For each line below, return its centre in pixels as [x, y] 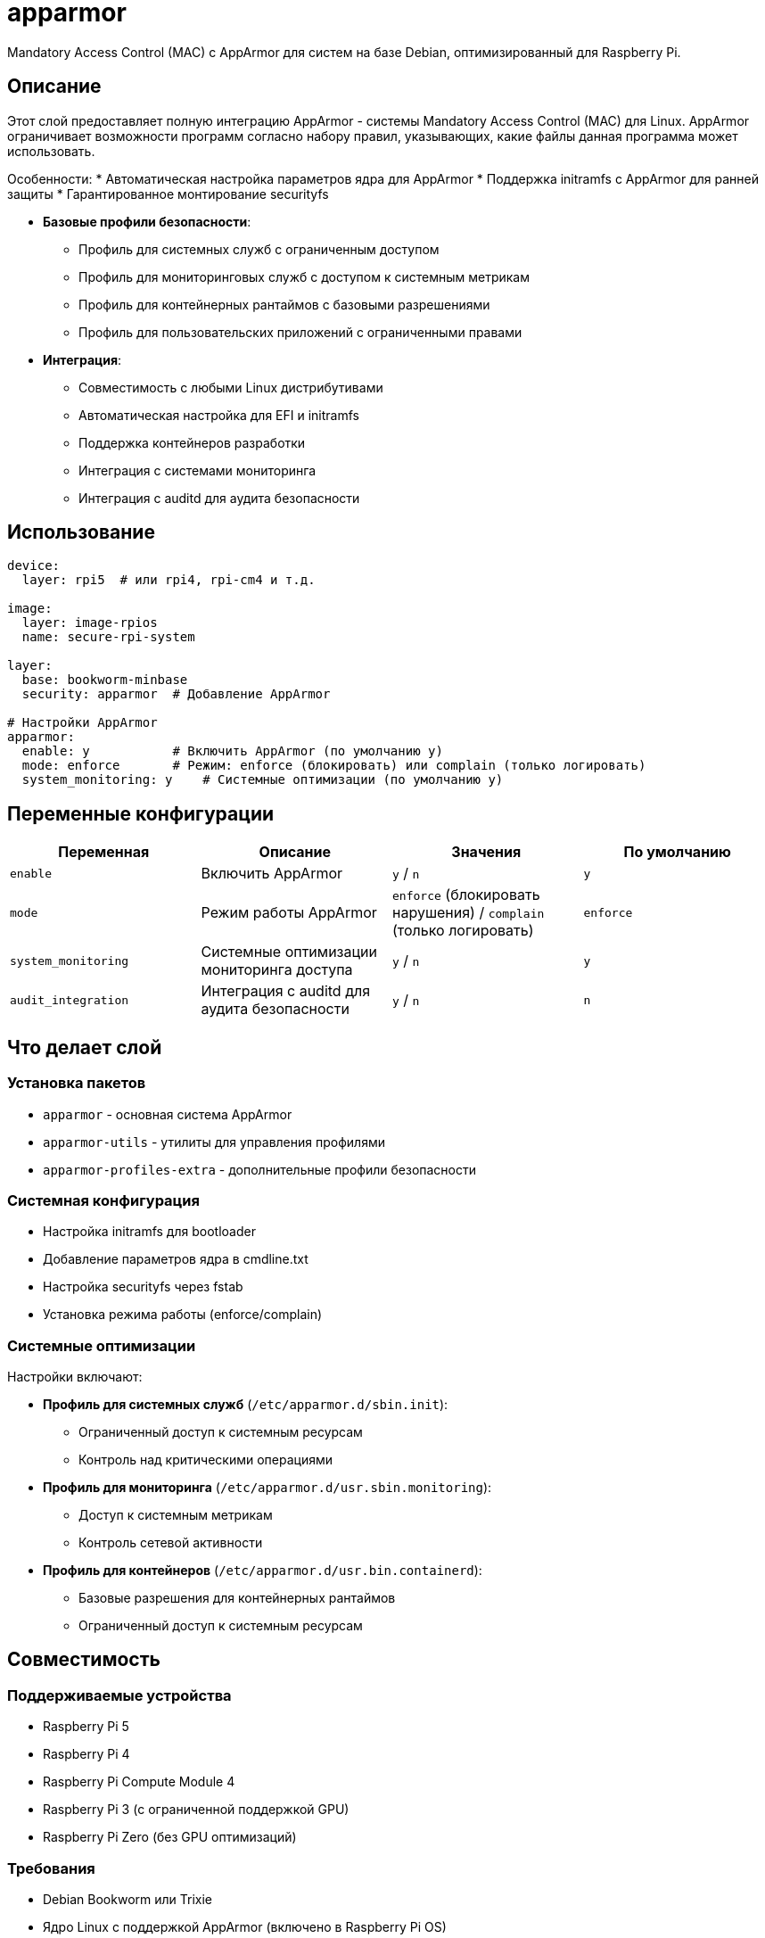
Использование [81, 532]
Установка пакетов [77, 1083]
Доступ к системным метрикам [176, 1515]
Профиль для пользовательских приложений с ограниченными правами [300, 332]
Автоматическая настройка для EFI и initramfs [219, 415]
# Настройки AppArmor [82, 723]
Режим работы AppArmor [289, 913]
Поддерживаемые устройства [119, 1695]
